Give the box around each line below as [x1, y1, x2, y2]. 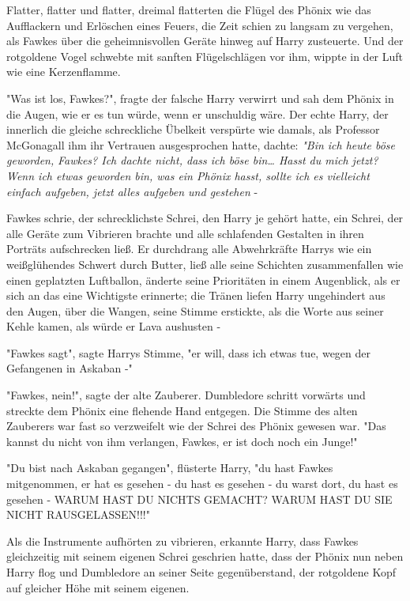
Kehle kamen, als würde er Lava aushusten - [6, 318, 221, 335]
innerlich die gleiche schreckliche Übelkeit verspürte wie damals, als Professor [6, 121, 380, 138]
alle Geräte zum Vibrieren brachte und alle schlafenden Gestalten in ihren [6, 225, 364, 241]
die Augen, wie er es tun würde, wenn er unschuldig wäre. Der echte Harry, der [6, 105, 389, 122]
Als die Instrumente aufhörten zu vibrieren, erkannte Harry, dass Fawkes [6, 532, 359, 549]
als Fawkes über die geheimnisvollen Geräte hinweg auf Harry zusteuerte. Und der [6, 32, 404, 49]
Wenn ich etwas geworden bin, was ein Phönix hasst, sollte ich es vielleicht [6, 167, 370, 183]
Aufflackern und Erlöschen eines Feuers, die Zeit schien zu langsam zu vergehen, [6, 17, 393, 33]
